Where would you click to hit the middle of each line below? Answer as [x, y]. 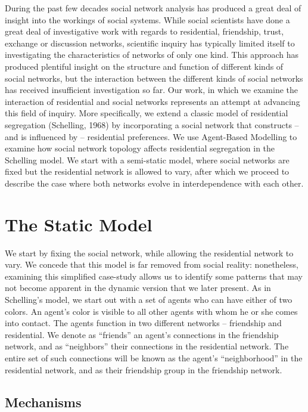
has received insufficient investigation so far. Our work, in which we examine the [151, 90]
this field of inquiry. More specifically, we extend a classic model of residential [147, 113]
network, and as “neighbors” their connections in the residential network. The [147, 346]
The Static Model [79, 224]
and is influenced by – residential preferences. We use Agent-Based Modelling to [151, 136]
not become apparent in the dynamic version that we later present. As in [138, 288]
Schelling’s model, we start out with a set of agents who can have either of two [149, 299]
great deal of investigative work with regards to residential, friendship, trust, [144, 31]
